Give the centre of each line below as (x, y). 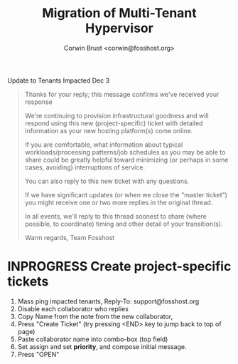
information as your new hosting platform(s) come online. (109, 130)
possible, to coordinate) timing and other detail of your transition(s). (124, 224)
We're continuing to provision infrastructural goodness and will (117, 115)
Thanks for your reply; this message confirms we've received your (122, 94)
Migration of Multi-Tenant (119, 13)
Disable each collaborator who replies (73, 308)
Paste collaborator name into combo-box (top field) (93, 339)
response (39, 102)
